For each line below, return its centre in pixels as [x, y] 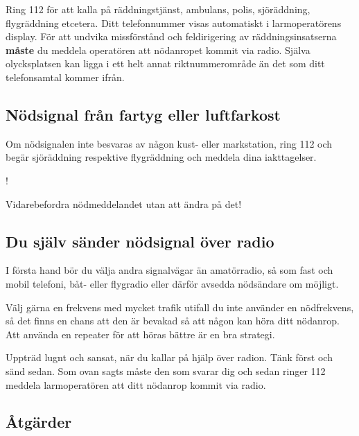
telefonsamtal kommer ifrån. [65, 77]
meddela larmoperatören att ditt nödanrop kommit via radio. [136, 384]
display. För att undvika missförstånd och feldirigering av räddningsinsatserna [171, 36]
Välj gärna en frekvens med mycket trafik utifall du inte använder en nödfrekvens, [180, 307]
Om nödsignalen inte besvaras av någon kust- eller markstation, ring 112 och [169, 143]
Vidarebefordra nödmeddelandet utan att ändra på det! [124, 203]
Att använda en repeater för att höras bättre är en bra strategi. [140, 334]
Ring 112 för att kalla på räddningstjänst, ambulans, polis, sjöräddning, [158, 9]
